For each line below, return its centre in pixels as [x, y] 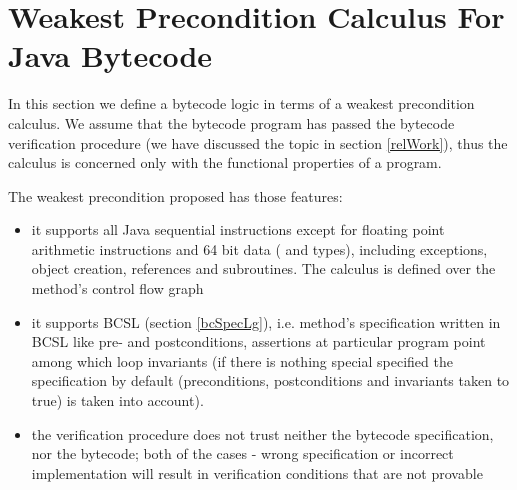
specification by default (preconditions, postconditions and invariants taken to [270, 380]
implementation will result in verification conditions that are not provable [257, 472]
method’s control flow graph [117, 288]
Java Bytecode [110, 55]
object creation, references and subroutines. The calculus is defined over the [263, 268]
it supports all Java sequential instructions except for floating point [238, 229]
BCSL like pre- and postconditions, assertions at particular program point [258, 341]
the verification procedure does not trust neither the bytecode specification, [262, 433]
